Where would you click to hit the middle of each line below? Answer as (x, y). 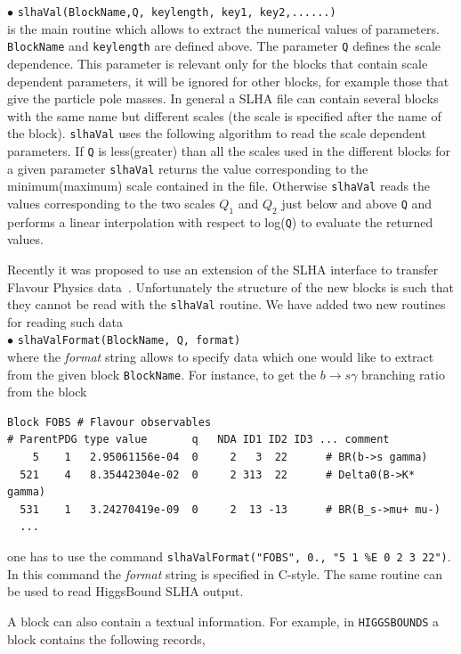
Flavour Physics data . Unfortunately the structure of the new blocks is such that (230, 286)
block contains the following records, (106, 638)
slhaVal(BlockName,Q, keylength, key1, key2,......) (177, 12)
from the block (47, 392)
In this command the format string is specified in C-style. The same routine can (225, 573)
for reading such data (65, 321)
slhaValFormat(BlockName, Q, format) (129, 341)
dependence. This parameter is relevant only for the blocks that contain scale (218, 63)
